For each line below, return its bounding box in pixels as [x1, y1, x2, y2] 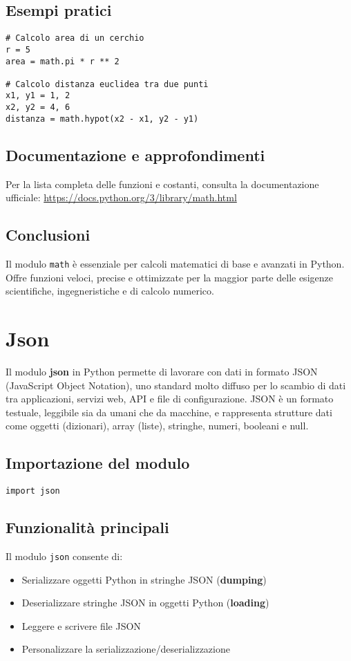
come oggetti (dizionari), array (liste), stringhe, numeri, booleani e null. [6, 418, 309, 433]
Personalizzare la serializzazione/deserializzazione [21, 642, 230, 656]
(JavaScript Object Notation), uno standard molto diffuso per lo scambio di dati [6, 378, 346, 392]
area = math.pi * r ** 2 [6, 56, 120, 66]
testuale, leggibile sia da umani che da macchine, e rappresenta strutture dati [6, 404, 332, 419]
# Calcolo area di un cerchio [6, 33, 144, 44]
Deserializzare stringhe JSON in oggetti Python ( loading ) [21, 595, 269, 610]
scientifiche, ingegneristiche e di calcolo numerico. [6, 283, 214, 298]
